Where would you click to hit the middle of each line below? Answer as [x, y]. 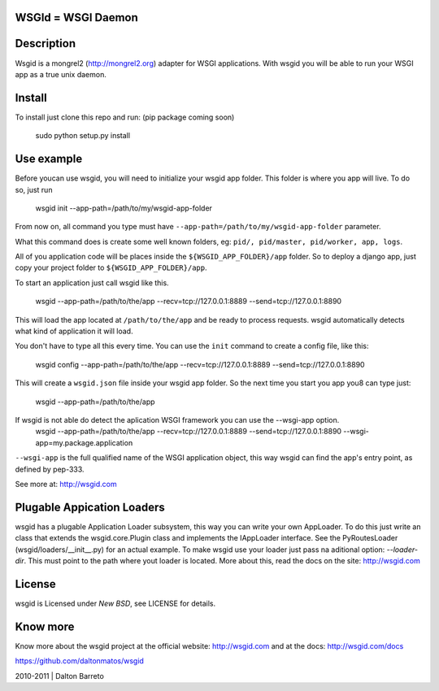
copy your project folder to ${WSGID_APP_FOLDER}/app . [111, 267]
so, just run [34, 189]
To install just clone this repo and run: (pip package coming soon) [125, 117]
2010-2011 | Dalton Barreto [60, 676]
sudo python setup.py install [83, 136]
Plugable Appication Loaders [90, 507]
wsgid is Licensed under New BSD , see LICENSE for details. [115, 603]
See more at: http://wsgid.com [66, 484]
